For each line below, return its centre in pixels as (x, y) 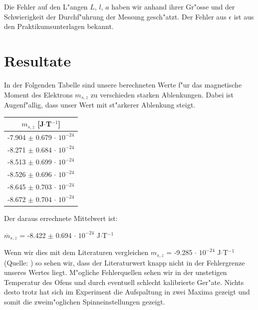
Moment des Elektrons (38, 94)
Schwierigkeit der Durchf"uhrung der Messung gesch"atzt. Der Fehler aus (115, 16)
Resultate (37, 60)
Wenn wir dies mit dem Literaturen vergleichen (76, 252)
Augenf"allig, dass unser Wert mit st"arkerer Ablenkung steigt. (100, 104)
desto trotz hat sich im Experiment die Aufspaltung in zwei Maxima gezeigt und (127, 292)
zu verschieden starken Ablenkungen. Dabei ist (162, 94)
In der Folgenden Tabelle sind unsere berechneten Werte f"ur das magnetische (123, 84)
